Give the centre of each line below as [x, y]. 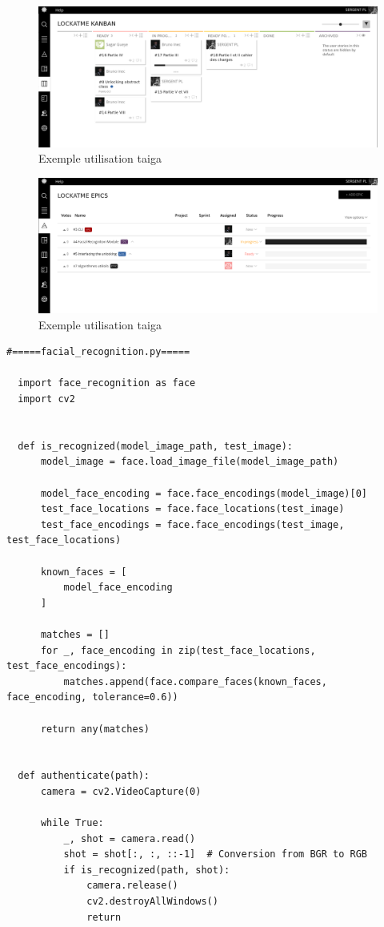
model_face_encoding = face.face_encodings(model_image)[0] [204, 493]
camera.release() [132, 886]
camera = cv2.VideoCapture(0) [121, 791]
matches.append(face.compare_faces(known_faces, [195, 681]
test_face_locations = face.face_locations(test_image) [192, 509]
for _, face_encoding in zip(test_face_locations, [178, 650]
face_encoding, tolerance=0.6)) [92, 697]
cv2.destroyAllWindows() [152, 902]
